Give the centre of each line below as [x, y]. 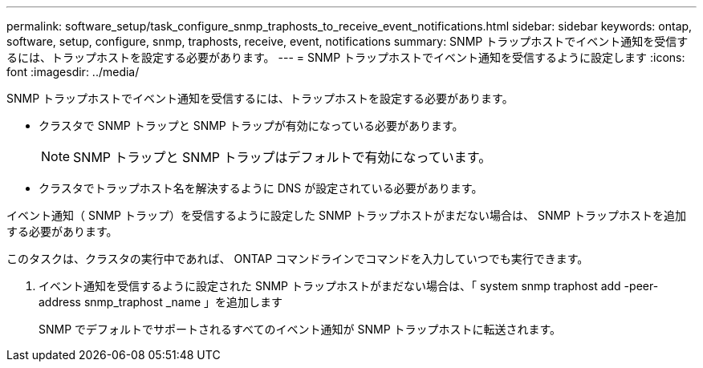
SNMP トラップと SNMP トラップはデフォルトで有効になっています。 [282, 157]
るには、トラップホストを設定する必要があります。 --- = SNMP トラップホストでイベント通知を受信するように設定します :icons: [346, 57]
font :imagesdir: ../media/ [73, 72]
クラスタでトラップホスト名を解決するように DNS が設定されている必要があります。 [261, 188]
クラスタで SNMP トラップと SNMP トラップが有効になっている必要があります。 [251, 125]
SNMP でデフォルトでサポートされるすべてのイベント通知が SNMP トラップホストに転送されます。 [300, 329]
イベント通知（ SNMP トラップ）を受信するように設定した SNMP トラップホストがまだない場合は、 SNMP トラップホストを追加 [346, 215]
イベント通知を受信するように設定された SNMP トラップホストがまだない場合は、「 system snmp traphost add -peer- [349, 286]
